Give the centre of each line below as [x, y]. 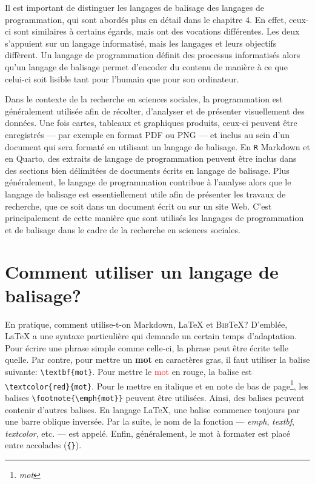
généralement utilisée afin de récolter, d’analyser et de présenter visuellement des [155, 111]
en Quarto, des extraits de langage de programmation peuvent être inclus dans [151, 158]
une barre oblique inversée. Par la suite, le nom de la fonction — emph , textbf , [150, 421]
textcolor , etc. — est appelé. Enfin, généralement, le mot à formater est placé [148, 433]
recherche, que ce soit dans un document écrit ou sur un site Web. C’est [138, 206]
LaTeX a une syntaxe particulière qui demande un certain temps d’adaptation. [151, 336]
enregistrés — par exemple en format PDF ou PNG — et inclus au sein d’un [147, 134]
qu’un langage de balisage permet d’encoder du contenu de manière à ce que [146, 66]
